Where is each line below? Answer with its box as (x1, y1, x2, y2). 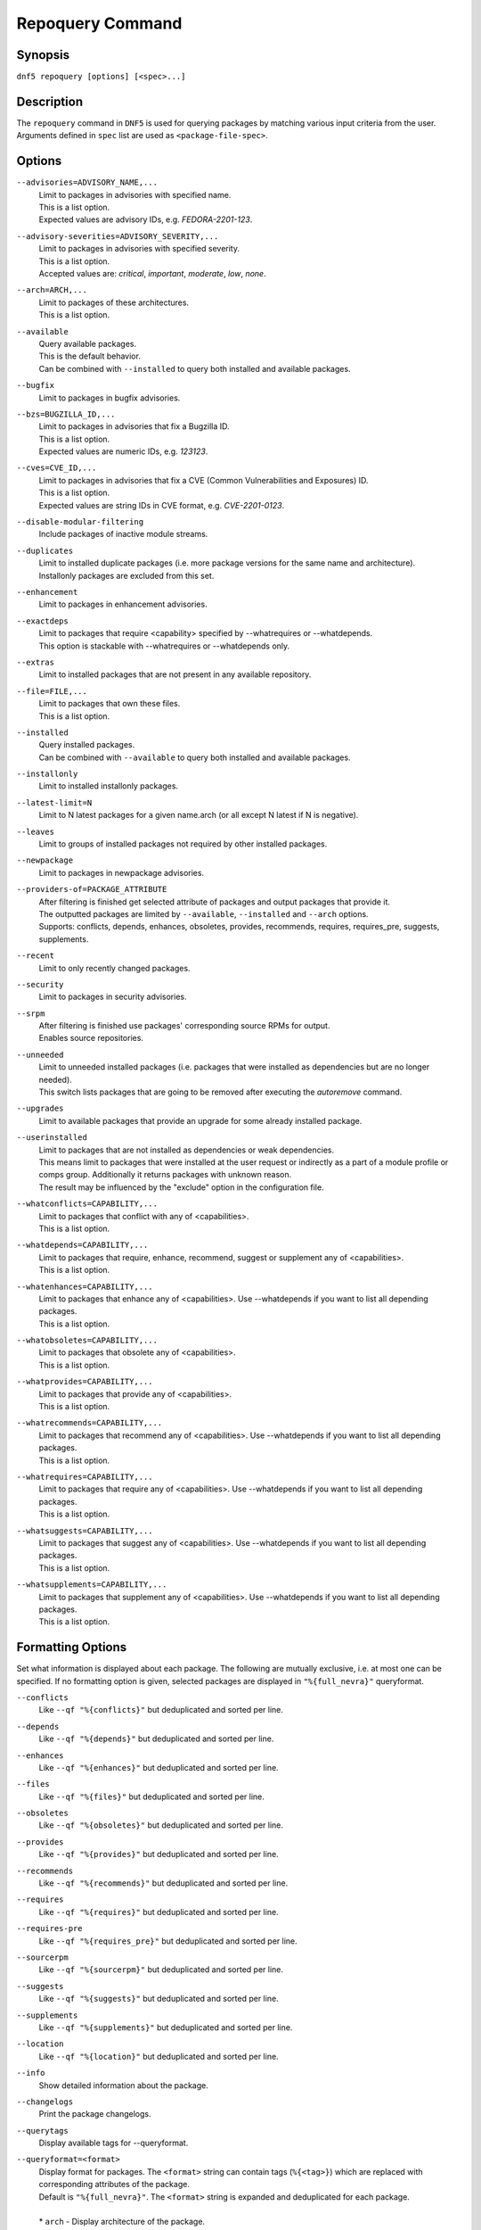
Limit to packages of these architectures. (38, 297, 190, 308)
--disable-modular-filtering (16, 517, 144, 527)
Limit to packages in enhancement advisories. (38, 599, 208, 610)
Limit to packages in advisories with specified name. (38, 189, 232, 200)
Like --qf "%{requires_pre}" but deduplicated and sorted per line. (38, 1936, 298, 1946)
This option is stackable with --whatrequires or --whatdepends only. (38, 640, 290, 651)
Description (16, 94, 84, 109)
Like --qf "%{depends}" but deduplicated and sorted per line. (38, 1733, 274, 1744)
